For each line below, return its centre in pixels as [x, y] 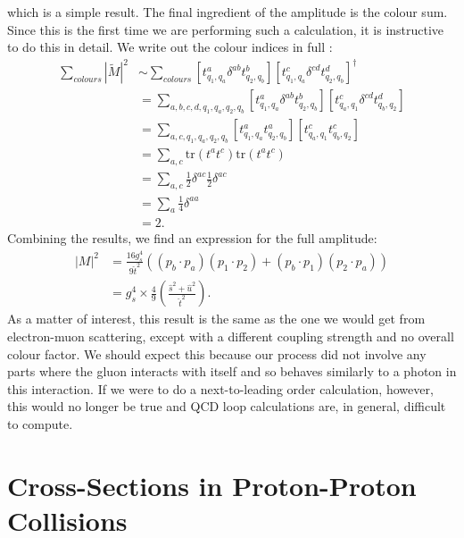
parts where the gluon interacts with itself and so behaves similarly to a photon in [232, 371]
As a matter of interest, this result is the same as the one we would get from [216, 319]
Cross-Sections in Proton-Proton [212, 485]
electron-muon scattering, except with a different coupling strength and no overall [231, 336]
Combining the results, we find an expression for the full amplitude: [192, 238]
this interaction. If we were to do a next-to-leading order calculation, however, [220, 388]
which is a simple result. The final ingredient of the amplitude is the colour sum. [228, 12]
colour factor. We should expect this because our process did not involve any [217, 353]
